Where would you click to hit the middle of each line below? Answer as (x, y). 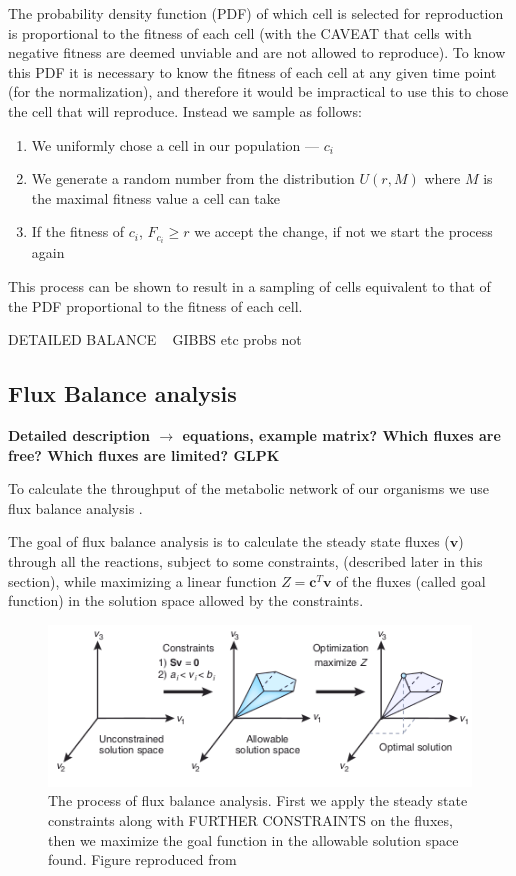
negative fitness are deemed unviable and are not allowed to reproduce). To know (257, 52)
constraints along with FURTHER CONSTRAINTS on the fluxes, (250, 819)
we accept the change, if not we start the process (343, 231)
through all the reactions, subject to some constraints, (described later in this (245, 560)
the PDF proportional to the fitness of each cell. (155, 305)
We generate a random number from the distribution (193, 178)
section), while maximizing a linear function (142, 580)
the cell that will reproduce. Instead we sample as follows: (185, 110)
